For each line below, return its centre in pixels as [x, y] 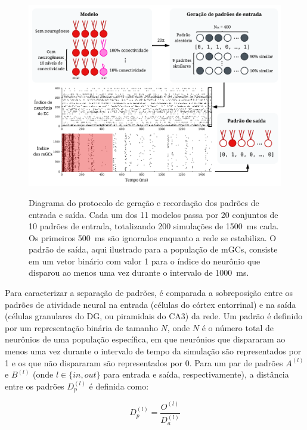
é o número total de [238, 327]
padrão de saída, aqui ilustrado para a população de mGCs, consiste [153, 249]
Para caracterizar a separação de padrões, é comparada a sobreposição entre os [149, 293]
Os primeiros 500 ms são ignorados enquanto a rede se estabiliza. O [153, 237]
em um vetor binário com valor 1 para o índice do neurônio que [145, 261]
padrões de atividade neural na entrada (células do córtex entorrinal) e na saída [151, 304]
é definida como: [119, 386]
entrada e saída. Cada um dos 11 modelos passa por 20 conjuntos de [153, 214]
